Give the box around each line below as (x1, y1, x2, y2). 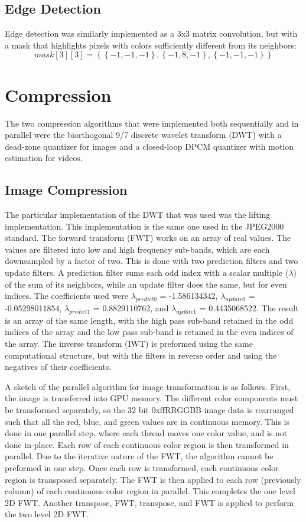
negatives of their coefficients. (5, 360, 112, 373)
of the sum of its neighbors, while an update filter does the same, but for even (5, 278, 287, 290)
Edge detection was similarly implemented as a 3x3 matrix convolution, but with (5, 27, 298, 40)
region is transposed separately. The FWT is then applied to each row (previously (5, 473, 301, 485)
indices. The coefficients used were (5, 289, 129, 302)
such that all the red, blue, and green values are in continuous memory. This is (5, 415, 289, 427)
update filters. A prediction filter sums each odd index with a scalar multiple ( (5, 266, 289, 279)
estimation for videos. (5, 152, 83, 164)
